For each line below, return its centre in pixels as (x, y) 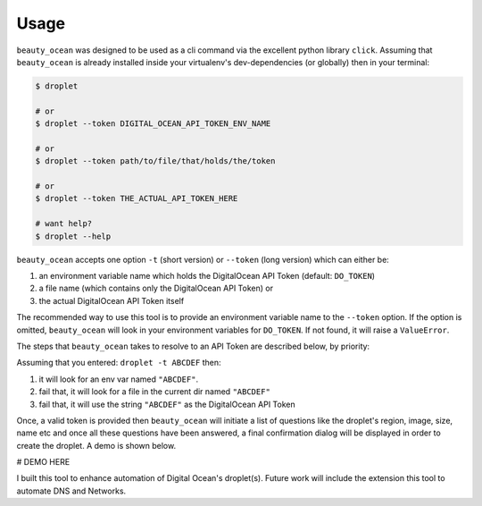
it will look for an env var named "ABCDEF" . (119, 379)
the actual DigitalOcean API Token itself (112, 300)
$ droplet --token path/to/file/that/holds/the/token (155, 161)
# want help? (64, 224)
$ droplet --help (73, 236)
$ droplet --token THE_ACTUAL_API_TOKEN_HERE (137, 198)
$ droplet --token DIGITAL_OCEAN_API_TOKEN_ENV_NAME (153, 124)
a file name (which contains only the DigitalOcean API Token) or (156, 288)
